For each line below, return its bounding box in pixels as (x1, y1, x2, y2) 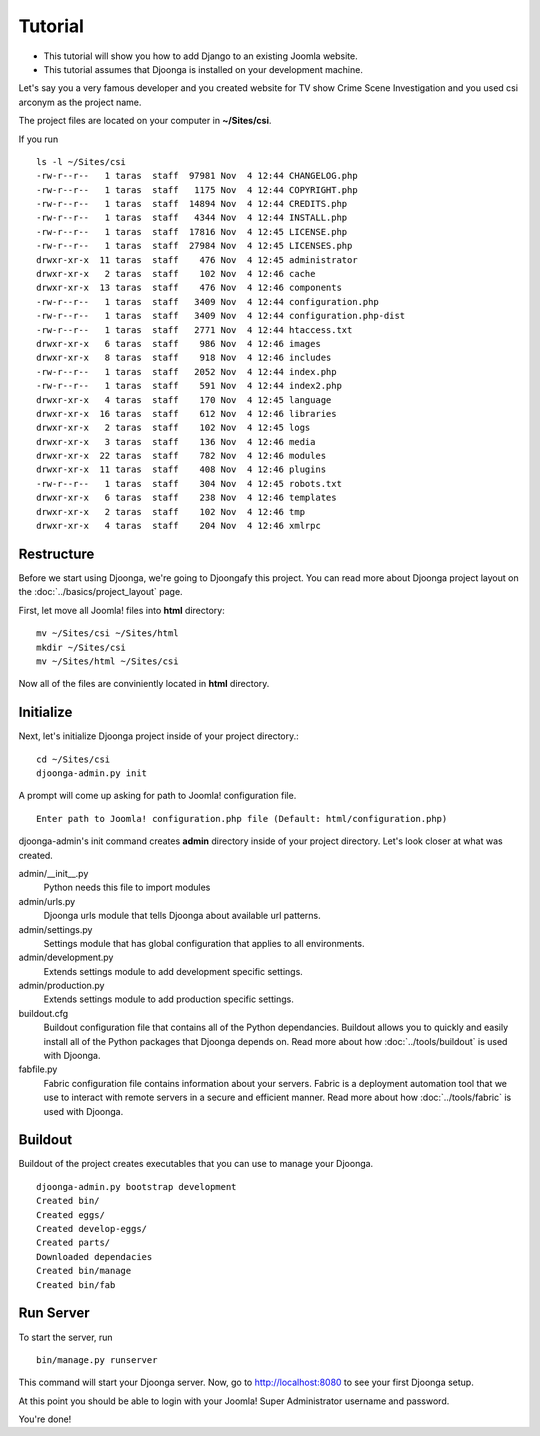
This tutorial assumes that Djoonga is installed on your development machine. (43, 63, 364, 75)
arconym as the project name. (18, 96, 142, 108)
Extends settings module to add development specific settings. (43, 965, 304, 977)
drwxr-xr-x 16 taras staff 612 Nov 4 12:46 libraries (36, 408, 337, 419)
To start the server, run (18, 1331, 114, 1343)
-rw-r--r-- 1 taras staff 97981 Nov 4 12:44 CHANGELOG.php (36, 170, 359, 182)
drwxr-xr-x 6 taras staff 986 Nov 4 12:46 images (36, 338, 322, 349)
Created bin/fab (36, 1279, 116, 1290)
